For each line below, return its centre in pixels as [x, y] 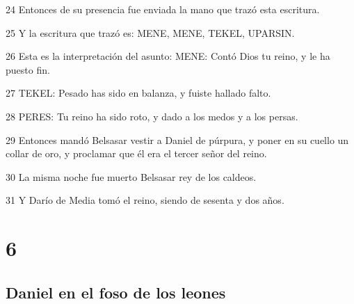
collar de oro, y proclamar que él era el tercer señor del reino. [136, 153]
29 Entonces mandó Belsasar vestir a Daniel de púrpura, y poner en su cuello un [177, 139]
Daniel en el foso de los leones [116, 292]
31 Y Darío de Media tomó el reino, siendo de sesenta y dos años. [145, 200]
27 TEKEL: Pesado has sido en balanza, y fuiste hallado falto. [138, 93]
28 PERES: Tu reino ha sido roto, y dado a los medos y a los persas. [152, 116]
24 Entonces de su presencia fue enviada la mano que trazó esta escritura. [163, 9]
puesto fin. [28, 69]
